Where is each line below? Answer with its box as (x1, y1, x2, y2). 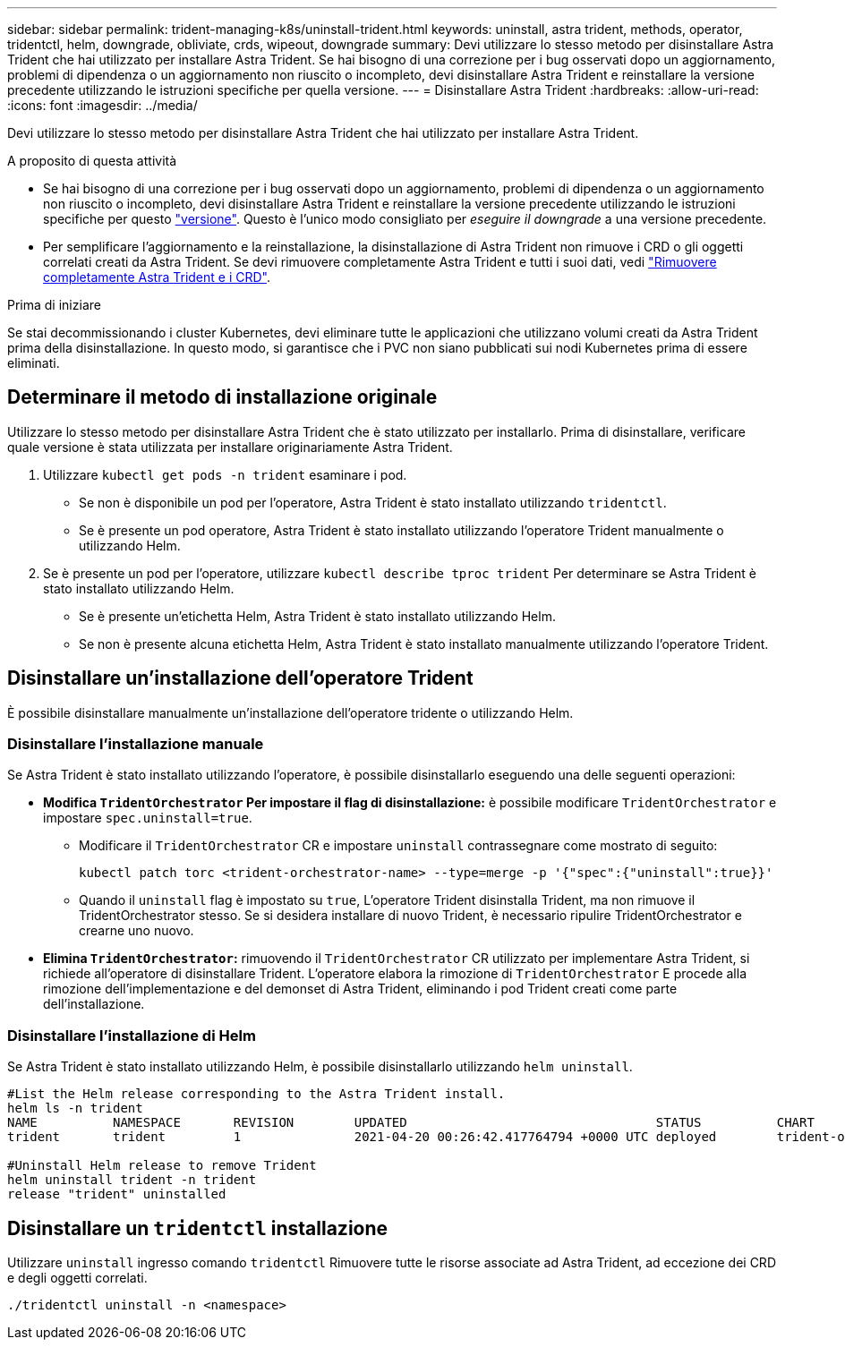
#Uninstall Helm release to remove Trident (7, 1158, 317, 1173)
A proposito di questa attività (7, 153, 177, 168)
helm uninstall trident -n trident (7, 1172, 257, 1188)
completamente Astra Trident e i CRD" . (43, 269, 270, 285)
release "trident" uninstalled (7, 1187, 226, 1202)
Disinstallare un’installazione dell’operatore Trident (7, 667, 474, 690)
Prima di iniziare (7, 297, 101, 312)
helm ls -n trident (7, 1101, 143, 1116)
